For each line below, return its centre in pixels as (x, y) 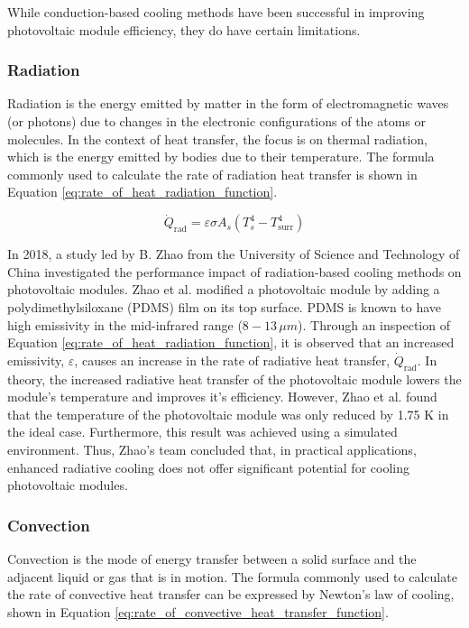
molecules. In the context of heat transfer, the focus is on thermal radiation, (217, 139)
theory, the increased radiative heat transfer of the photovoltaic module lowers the (234, 379)
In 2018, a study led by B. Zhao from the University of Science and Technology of (234, 254)
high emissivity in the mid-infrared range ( (125, 324)
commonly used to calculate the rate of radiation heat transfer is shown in (212, 174)
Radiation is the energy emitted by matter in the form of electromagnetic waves (228, 103)
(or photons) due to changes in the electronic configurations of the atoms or (217, 121)
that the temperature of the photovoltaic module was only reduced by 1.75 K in (228, 414)
